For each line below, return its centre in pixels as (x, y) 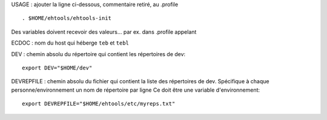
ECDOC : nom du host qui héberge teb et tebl (70, 43)
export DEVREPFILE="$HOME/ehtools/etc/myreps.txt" (99, 104)
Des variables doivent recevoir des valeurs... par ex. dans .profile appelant (104, 32)
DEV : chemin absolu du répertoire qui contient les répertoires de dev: (98, 54)
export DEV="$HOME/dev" (57, 68)
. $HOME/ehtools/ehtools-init (67, 18)
